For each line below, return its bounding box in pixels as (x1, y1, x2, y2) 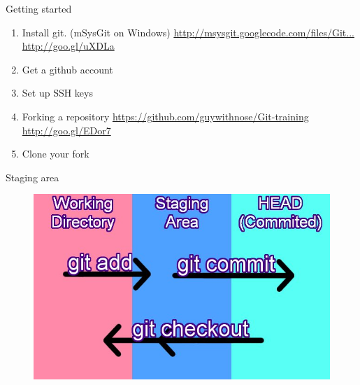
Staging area (6, 169, 59, 184)
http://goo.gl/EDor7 (22, 122, 111, 137)
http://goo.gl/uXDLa (22, 38, 115, 53)
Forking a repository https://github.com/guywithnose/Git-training (22, 108, 309, 123)
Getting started (6, 1, 72, 15)
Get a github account (22, 62, 113, 76)
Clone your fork (22, 146, 89, 161)
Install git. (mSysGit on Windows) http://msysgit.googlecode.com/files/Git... (22, 24, 354, 39)
